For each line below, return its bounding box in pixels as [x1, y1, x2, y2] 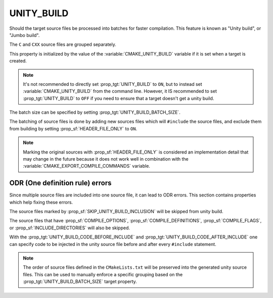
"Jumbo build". [9, 32, 40, 38]
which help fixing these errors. [9, 199, 73, 205]
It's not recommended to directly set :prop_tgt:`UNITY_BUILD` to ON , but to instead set [23, 81, 202, 87]
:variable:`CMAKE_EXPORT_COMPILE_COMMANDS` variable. [23, 163, 150, 169]
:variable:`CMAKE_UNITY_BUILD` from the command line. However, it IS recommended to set [23, 88, 217, 94]
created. [9, 58, 27, 64]
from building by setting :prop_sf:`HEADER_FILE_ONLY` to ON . [9, 125, 138, 131]
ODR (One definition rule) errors [9, 179, 112, 187]
